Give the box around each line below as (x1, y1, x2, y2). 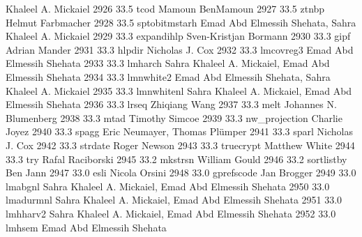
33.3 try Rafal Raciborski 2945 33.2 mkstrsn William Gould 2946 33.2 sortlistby (6, 151, 347, 166)
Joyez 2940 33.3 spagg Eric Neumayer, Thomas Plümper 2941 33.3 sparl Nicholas (6, 124, 354, 139)
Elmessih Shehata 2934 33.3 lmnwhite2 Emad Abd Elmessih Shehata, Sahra (6, 69, 331, 84)
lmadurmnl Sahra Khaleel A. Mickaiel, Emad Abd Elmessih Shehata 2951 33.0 (6, 192, 342, 207)
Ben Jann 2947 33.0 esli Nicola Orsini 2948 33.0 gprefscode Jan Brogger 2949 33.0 (6, 165, 356, 180)
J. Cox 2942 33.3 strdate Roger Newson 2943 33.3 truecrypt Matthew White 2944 (6, 137, 355, 152)
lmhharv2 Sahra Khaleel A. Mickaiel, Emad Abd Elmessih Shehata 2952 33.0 (6, 206, 336, 220)
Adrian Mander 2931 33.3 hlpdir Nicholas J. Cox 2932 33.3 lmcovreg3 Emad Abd (6, 42, 354, 56)
